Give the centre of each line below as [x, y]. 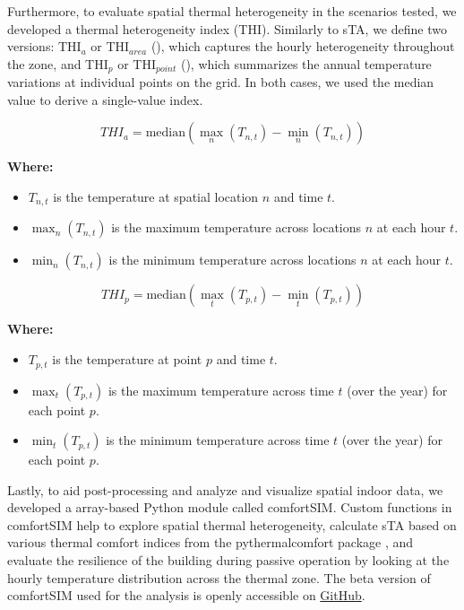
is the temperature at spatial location [156, 197]
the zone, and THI [58, 63]
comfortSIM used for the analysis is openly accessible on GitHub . [186, 595]
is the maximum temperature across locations [236, 227]
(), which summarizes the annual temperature [306, 63]
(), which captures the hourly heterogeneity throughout [303, 46]
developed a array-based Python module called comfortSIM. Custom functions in [230, 507]
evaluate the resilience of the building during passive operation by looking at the [228, 560]
